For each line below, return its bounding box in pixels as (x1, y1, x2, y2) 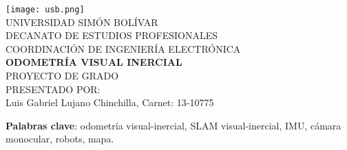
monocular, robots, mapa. (6, 132, 114, 146)
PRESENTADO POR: (6, 82, 101, 96)
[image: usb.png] (6, 5, 85, 14)
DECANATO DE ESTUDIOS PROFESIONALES (6, 28, 218, 42)
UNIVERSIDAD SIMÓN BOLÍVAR (6, 14, 158, 29)
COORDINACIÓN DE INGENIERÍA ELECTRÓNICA (6, 41, 241, 55)
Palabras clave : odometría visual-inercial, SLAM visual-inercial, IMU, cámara (6, 118, 341, 132)
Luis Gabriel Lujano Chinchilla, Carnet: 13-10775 (6, 95, 214, 110)
